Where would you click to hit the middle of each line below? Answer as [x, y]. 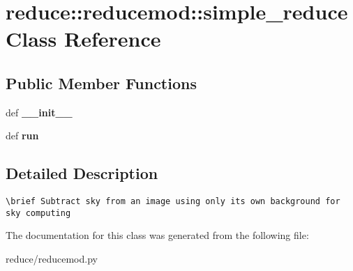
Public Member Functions [101, 83]
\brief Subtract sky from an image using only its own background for [173, 202]
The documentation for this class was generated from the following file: [157, 235]
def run [22, 135]
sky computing [38, 213]
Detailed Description [82, 173]
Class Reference [83, 39]
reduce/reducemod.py [52, 259]
